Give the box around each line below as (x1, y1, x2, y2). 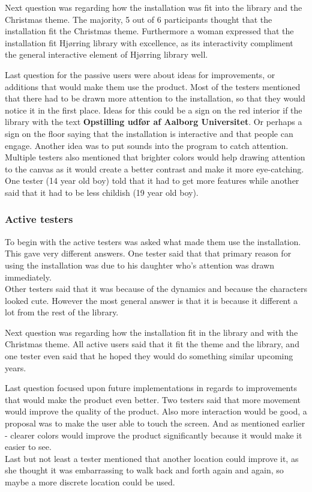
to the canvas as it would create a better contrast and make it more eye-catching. (5, 162, 304, 175)
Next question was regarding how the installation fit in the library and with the (5, 326, 298, 338)
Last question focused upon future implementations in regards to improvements (5, 381, 297, 394)
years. (5, 361, 26, 374)
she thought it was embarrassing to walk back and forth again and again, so (5, 464, 284, 476)
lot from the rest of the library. (5, 306, 119, 318)
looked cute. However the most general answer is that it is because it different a (5, 294, 298, 306)
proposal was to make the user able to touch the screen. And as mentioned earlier (5, 417, 305, 430)
